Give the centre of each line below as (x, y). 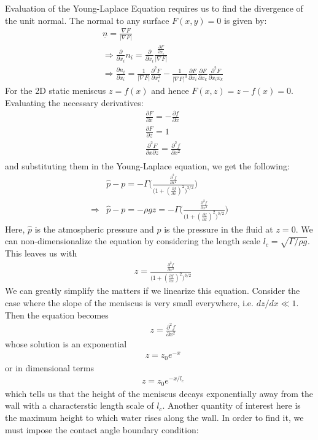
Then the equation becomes (57, 315)
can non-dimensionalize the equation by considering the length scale (133, 241)
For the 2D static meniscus (56, 91)
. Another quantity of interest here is (231, 405)
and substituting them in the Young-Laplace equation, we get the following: (147, 165)
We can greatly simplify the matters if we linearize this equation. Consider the (153, 291)
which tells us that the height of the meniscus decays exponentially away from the (159, 393)
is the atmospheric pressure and (94, 229)
